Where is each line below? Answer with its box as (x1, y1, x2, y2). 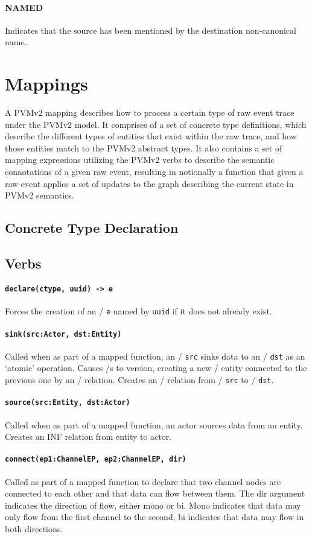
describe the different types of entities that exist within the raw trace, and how (5, 130, 297, 142)
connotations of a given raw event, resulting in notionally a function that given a (5, 165, 304, 178)
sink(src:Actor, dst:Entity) (5, 329, 122, 338)
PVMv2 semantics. (5, 189, 74, 202)
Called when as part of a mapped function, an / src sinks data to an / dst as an (5, 349, 305, 362)
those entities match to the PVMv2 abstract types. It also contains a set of (5, 141, 282, 154)
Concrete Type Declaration (5, 218, 179, 237)
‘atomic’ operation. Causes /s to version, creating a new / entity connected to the (5, 361, 307, 374)
